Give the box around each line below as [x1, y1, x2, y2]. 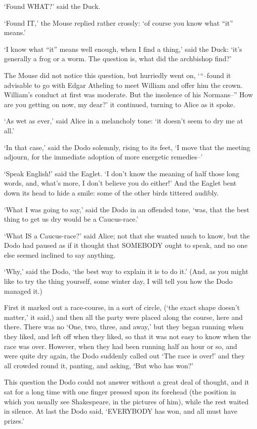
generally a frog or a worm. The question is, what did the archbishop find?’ [4, 53, 232, 64]
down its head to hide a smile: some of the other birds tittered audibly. [4, 187, 219, 197]
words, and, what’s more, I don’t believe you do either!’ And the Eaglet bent [4, 178, 237, 188]
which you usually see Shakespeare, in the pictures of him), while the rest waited [4, 396, 249, 406]
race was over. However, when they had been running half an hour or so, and [4, 341, 237, 351]
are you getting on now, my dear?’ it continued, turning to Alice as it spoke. [4, 99, 235, 109]
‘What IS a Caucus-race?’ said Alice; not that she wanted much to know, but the [4, 230, 250, 240]
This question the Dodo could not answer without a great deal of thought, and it [4, 377, 249, 387]
